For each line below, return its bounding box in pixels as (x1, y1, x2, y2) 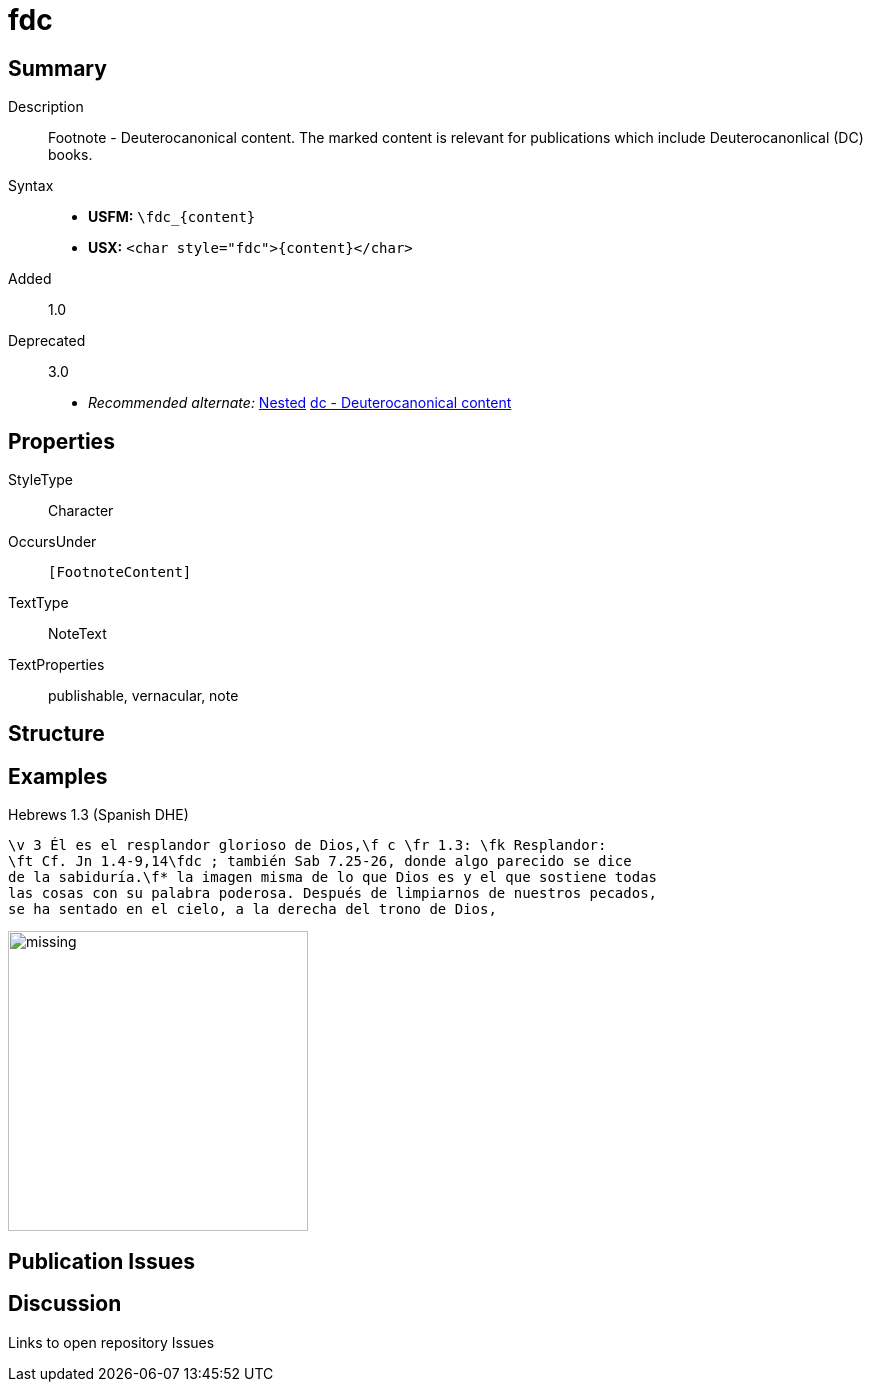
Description (8, 98, 84, 116)
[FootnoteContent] (48, 564, 192, 581)
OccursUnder (8, 533, 97, 551)
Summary (8, 55, 107, 81)
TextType (8, 594, 69, 612)
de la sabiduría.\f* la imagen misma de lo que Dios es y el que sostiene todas (8, 869, 658, 886)
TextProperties (8, 656, 105, 674)
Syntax (8, 177, 54, 195)
